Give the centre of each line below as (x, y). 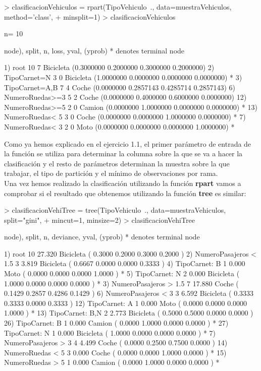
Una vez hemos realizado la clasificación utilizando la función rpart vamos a (123, 183)
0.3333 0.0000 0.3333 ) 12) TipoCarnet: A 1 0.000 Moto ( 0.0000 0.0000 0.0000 (126, 303)
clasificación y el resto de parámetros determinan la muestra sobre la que (117, 163)
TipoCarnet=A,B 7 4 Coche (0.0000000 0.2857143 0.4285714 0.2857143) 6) (120, 87)
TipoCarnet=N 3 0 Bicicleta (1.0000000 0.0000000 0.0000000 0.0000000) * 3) (123, 77)
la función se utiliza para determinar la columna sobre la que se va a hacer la (123, 153)
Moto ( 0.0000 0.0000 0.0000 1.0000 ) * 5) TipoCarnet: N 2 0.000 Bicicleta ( (122, 273)
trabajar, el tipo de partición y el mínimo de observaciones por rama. (111, 173)
